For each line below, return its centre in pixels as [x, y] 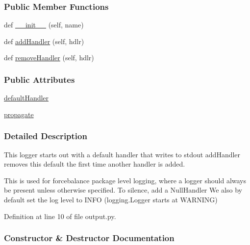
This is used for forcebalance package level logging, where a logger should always [125, 180]
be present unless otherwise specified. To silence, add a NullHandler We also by [123, 190]
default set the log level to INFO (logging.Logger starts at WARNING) [111, 199]
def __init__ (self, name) [44, 25]
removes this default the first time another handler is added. [95, 164]
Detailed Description [46, 136]
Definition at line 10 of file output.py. [60, 216]
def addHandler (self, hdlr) [44, 41]
